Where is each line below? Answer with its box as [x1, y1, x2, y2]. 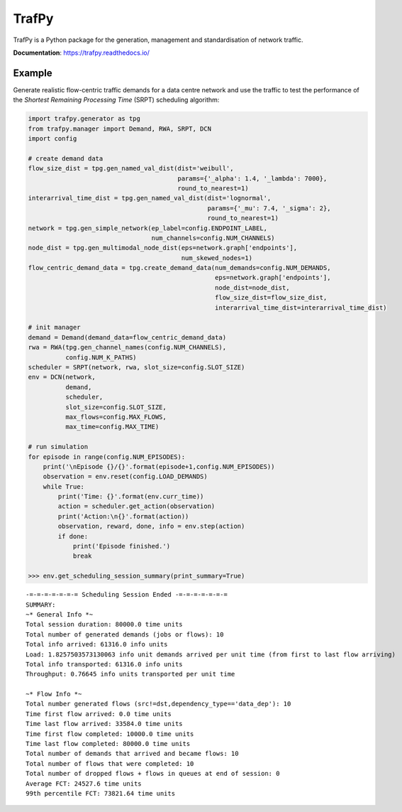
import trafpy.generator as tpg [28, 114, 141, 123]
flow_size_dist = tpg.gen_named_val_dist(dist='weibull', [28, 164, 234, 173]
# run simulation [28, 443, 89, 451]
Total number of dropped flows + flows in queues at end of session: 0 [26, 769, 280, 778]
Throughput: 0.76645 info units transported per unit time [26, 670, 235, 678]
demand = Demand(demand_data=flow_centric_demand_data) [28, 333, 227, 341]
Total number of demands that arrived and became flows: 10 [26, 749, 239, 758]
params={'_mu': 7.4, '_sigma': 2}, [207, 204, 331, 212]
